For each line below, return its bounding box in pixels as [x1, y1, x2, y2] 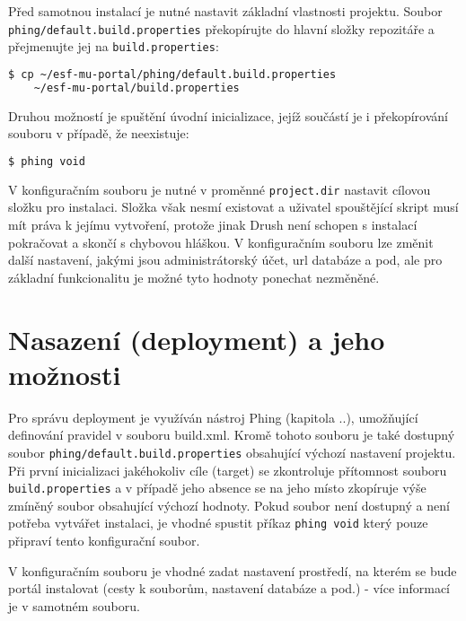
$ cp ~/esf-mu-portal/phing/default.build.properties [8, 67, 337, 81]
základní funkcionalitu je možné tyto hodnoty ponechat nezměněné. [8, 267, 380, 286]
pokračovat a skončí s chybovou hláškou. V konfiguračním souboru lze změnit [8, 232, 434, 251]
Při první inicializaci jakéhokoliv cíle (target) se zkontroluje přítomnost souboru [8, 460, 447, 479]
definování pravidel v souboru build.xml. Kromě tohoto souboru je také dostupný [8, 425, 455, 444]
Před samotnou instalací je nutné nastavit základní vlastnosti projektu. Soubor [8, 2, 443, 20]
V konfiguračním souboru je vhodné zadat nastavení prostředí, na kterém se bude [8, 561, 457, 580]
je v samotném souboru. [8, 596, 140, 615]
